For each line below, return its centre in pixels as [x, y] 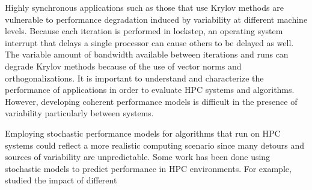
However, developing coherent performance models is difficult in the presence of [151, 101]
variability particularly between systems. [79, 113]
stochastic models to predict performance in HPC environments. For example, [148, 168]
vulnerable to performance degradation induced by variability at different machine [156, 19]
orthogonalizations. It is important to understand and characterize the [134, 78]
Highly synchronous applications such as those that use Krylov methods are [144, 7]
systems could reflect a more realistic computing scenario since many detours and [155, 145]
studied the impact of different [61, 180]
